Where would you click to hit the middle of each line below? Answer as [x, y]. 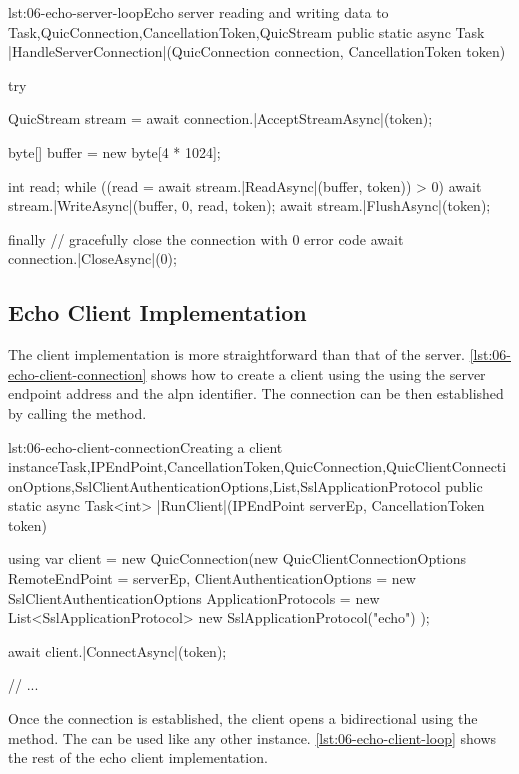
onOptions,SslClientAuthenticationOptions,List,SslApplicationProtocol [224, 485]
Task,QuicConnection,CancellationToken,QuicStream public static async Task [246, 31]
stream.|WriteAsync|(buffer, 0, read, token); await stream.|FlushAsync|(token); [249, 205]
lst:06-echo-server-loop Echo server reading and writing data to [198, 12]
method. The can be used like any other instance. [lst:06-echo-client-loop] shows [252, 737]
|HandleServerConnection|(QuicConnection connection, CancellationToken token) [257, 51]
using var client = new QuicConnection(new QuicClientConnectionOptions [237, 558]
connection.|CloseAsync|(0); [92, 258]
